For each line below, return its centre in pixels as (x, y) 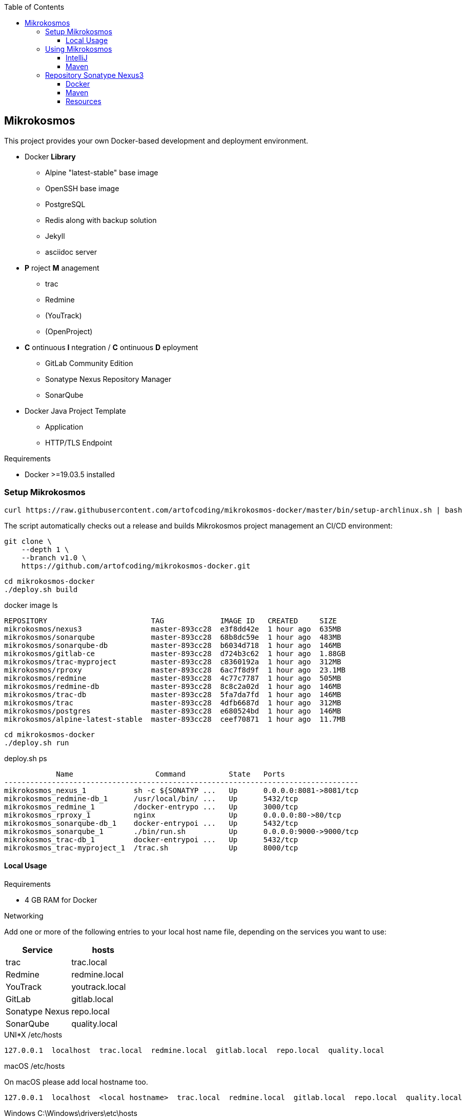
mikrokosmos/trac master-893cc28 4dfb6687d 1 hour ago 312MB (173, 703)
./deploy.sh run (37, 743)
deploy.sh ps (26, 758)
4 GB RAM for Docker (61, 900)
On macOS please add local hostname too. (76, 1082)
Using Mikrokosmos (79, 49)
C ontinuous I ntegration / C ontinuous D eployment (112, 347)
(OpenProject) (69, 331)
